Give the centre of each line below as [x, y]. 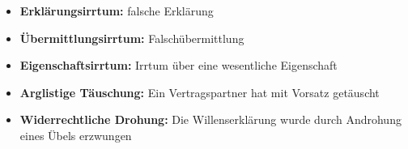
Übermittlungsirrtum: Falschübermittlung [132, 38]
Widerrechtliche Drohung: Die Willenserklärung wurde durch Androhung [210, 119]
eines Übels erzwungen [76, 135]
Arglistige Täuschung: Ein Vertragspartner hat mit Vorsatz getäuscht [200, 92]
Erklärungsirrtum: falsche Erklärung [117, 11]
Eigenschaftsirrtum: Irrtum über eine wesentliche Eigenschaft [178, 65]
